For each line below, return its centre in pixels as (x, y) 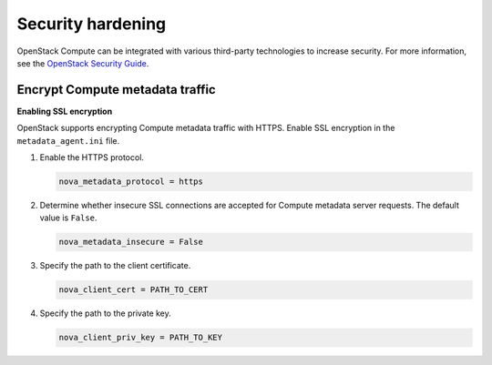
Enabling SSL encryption (65, 111)
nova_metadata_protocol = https (131, 182)
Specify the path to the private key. (106, 313)
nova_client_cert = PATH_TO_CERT (133, 290)
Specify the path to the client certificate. (115, 266)
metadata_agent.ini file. (68, 140)
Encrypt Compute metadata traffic (116, 90)
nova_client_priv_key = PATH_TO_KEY (141, 338)
